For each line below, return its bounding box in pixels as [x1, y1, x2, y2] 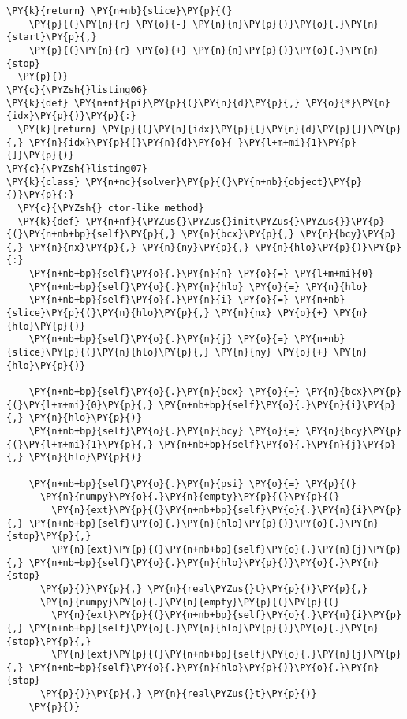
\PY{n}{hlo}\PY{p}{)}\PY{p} [254, 241, 402, 253]
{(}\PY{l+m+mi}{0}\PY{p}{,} [6, 399, 154, 411]
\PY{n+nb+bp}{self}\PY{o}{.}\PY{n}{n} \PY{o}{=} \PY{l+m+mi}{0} [28, 268, 374, 280]
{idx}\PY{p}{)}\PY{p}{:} [6, 110, 136, 122]
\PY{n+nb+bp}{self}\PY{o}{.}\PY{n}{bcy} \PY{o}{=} [28, 426, 301, 437]
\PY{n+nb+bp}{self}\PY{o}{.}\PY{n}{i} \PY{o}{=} [28, 294, 289, 306]
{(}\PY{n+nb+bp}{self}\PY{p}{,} [6, 229, 176, 240]
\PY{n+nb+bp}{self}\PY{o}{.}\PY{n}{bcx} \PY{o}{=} [28, 386, 301, 398]
